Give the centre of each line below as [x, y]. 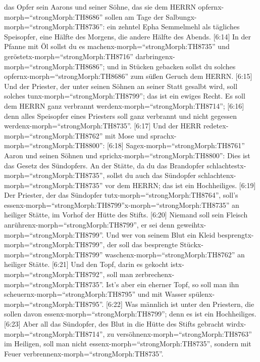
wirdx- [236, 324]
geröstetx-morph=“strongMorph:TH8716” [69, 56]
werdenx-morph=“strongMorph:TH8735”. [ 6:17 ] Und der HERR [103, 126]
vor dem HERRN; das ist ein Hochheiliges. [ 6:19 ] [180, 185]
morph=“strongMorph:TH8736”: [55, 27]
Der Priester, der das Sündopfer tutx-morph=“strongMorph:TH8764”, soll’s [121, 195]
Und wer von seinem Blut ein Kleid [161, 234]
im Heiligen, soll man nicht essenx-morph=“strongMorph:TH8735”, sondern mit [128, 344]
